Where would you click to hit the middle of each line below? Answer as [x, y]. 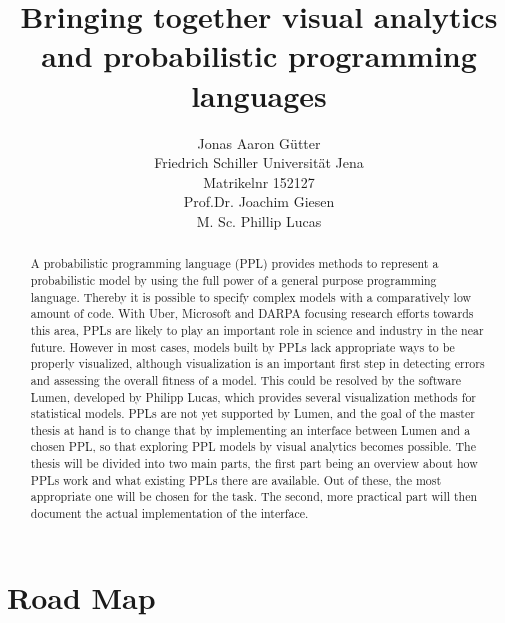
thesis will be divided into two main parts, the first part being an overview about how [254, 463]
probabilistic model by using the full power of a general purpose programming [233, 279]
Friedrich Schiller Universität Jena [259, 162]
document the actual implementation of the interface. [169, 513]
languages [259, 94]
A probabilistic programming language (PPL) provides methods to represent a [234, 263]
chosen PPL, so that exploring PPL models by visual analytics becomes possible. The [253, 446]
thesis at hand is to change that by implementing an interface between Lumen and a [250, 429]
